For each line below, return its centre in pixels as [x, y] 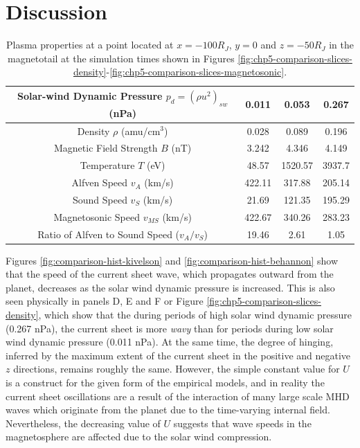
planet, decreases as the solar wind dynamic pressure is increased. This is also [170, 287]
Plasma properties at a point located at [90, 45]
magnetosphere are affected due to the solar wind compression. [139, 437]
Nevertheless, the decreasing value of [83, 423]
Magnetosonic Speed [97, 216]
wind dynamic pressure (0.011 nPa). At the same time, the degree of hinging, [170, 342]
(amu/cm [141, 131]
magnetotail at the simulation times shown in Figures [121, 58]
